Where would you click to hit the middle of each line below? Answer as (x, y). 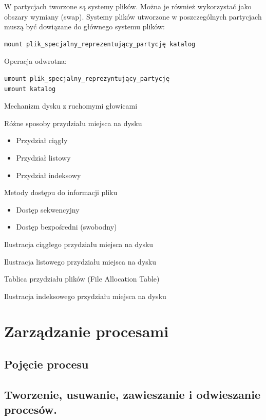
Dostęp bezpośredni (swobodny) (66, 227)
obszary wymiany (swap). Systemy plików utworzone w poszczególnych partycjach (133, 16)
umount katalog (30, 89)
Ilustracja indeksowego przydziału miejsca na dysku (85, 296)
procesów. (31, 409)
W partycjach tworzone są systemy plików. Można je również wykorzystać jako (128, 6)
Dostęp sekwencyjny (48, 209)
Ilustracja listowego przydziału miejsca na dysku (80, 261)
